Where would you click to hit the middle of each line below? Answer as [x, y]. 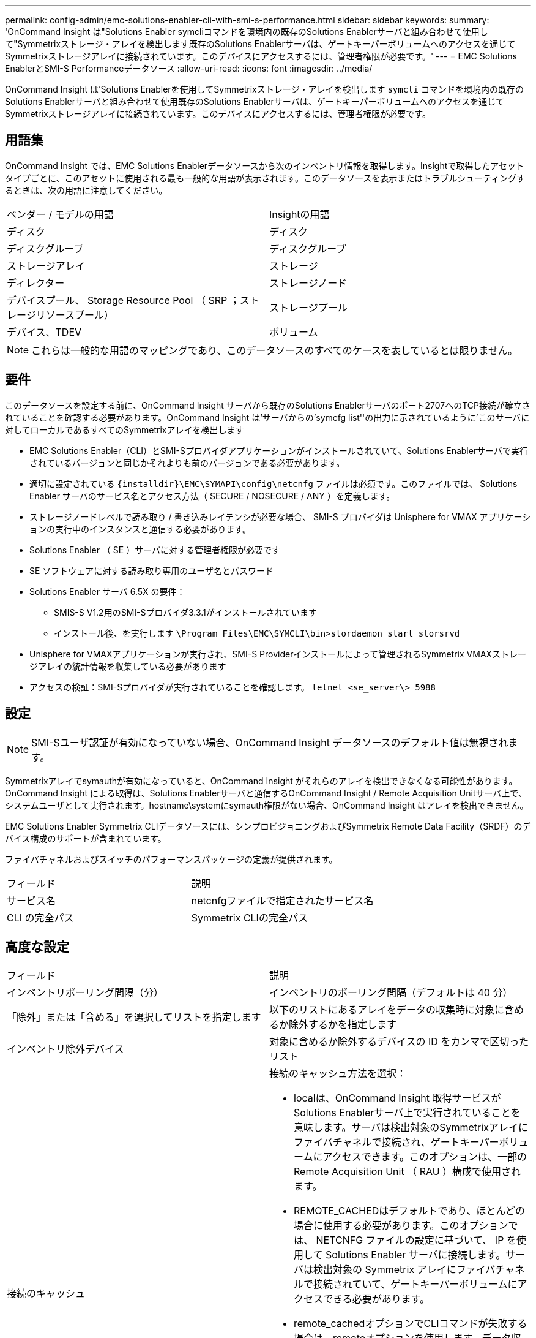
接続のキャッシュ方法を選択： [338, 1074]
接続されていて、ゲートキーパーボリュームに [415, 1284]
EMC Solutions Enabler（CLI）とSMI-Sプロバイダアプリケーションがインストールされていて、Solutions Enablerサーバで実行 [279, 450]
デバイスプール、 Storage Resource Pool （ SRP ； [123, 300]
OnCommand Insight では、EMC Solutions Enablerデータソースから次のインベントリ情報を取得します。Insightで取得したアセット [265, 165]
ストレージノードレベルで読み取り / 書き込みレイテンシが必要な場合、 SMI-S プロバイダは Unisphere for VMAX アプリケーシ [280, 516]
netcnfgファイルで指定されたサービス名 [282, 900]
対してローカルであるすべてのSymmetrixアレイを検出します [125, 429]
